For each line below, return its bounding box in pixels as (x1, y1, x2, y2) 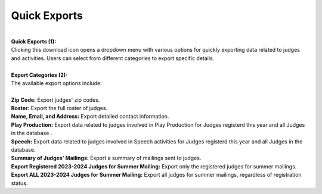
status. (11, 179, 28, 187)
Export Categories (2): (11, 71, 68, 79)
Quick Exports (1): (11, 37, 57, 45)
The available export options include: (11, 79, 102, 86)
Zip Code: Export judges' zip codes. (11, 96, 100, 104)
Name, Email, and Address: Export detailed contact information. (11, 113, 169, 120)
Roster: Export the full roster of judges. (11, 105, 107, 112)
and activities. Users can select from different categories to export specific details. (11, 54, 215, 62)
